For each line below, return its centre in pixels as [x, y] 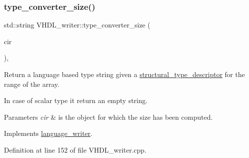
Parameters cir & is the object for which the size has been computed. [108, 117]
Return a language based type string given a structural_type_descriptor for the [124, 74]
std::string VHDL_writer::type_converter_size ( [77, 25]
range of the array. [32, 84]
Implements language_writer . [48, 133]
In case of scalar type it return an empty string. [76, 100]
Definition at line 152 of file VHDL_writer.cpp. [75, 149]
